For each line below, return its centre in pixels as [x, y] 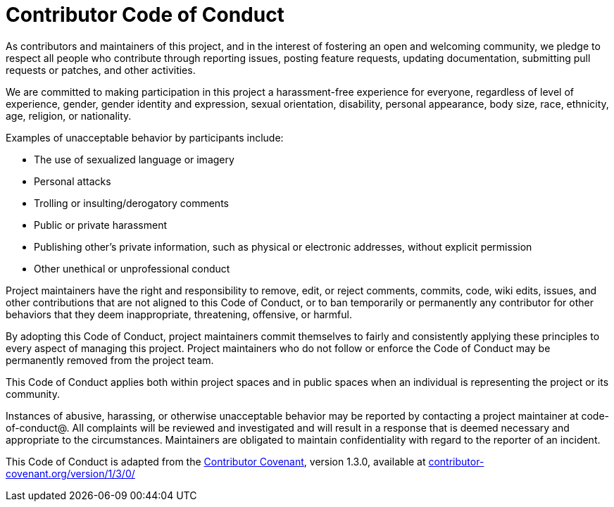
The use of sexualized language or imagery [134, 159]
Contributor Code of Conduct [145, 15]
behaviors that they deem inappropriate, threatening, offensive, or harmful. [179, 314]
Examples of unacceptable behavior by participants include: [145, 137]
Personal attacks [73, 181]
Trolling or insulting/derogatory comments [131, 203]
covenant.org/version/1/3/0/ [70, 473]
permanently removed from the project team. [110, 360]
